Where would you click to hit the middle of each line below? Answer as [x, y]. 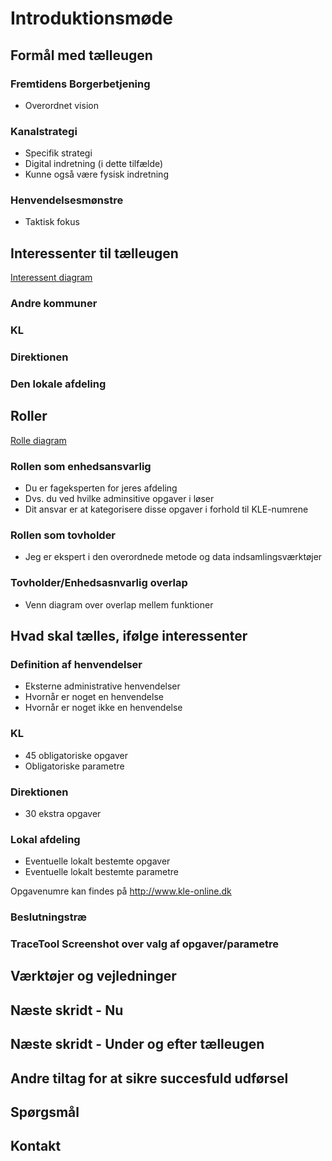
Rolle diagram [38, 440]
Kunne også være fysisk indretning [96, 174]
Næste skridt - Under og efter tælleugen [137, 1044]
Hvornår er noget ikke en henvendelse [103, 708]
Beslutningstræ [48, 917]
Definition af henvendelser [76, 664]
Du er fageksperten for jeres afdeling [101, 488]
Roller [29, 416]
